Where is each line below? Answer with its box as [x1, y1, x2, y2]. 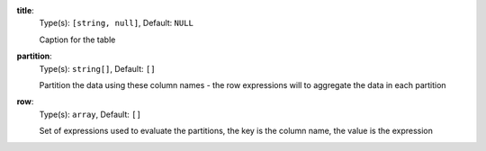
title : [16, 5, 35, 15]
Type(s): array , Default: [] [39, 109, 141, 120]
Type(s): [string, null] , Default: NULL [39, 18, 193, 29]
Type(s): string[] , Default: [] [39, 63, 157, 74]
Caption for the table [39, 34, 116, 45]
